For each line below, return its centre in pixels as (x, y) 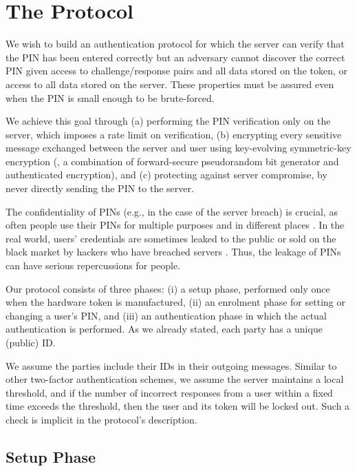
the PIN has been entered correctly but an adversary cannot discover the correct (175, 57)
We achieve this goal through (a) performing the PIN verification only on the (168, 121)
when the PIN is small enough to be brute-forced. (110, 97)
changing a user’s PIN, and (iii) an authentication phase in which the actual (166, 315)
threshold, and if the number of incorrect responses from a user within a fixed (169, 392)
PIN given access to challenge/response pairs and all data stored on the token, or (176, 71)
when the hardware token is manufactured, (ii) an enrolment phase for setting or (175, 302)
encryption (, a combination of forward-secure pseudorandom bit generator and (172, 161)
